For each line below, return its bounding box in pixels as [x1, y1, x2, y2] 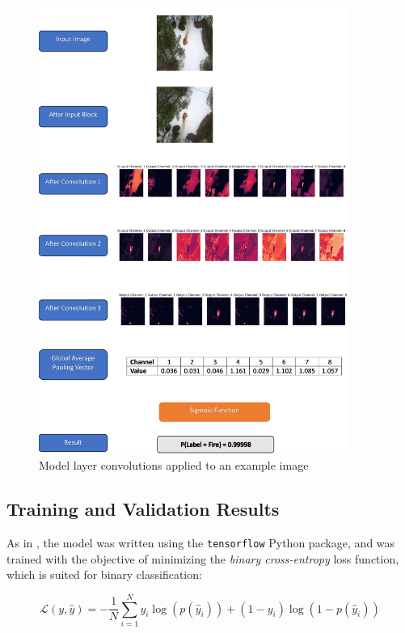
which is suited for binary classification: [6, 566, 202, 583]
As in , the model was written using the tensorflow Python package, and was [6, 534, 395, 551]
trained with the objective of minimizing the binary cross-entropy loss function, [6, 550, 399, 567]
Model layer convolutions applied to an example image [39, 457, 309, 474]
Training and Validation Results [6, 496, 280, 521]
